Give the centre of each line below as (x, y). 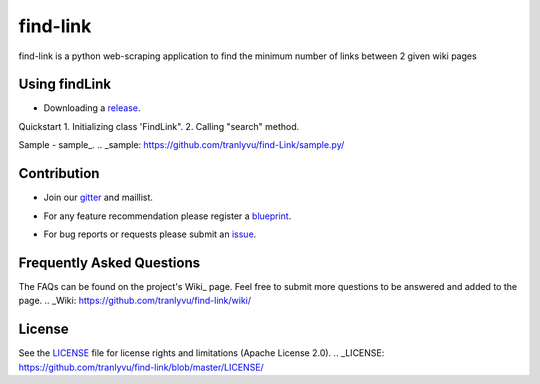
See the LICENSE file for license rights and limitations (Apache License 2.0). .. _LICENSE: (201, 353)
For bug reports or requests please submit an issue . (150, 234)
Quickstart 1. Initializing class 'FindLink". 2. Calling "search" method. (159, 126)
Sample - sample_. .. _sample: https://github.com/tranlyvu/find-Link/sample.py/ (181, 145)
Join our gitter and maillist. (98, 197)
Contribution (59, 173)
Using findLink (65, 84)
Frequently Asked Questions (109, 262)
